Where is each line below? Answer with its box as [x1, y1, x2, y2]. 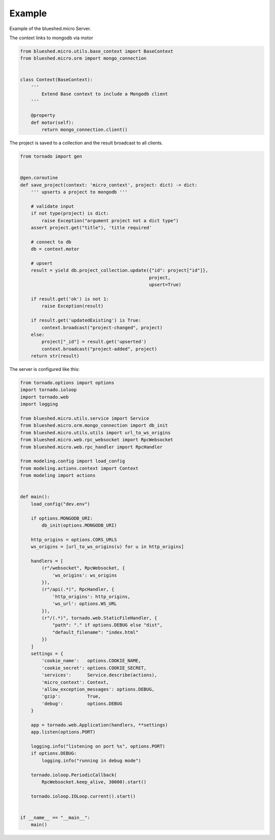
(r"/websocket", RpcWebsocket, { [41, 565, 125, 571]
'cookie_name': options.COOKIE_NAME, [41, 658, 141, 664]
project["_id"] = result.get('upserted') [41, 339, 147, 345]
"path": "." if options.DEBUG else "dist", [52, 622, 163, 628]
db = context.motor [31, 246, 80, 252]
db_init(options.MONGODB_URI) [41, 522, 117, 528]
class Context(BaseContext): [20, 77, 93, 83]
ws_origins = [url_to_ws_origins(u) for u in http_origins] [31, 544, 184, 550]
